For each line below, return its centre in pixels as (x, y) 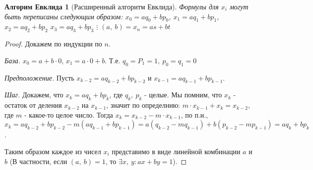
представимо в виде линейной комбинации (176, 151)
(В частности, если (38, 161)
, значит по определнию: (143, 105)
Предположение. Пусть (39, 77)
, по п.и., (194, 114)
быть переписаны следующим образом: (64, 16)
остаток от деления (33, 105)
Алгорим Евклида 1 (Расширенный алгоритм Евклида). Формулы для (112, 6)
